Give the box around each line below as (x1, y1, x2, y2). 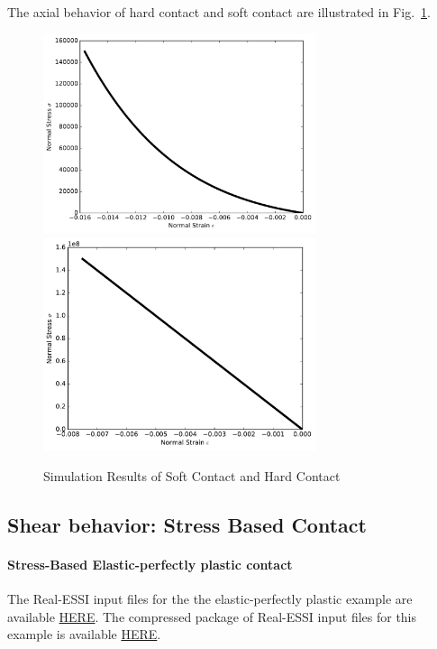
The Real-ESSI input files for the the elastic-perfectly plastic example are (7, 589, 413, 608)
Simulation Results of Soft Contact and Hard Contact (43, 466, 341, 485)
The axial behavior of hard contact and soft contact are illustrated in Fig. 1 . (7, 3, 431, 21)
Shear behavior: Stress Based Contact (7, 510, 367, 538)
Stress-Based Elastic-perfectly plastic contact (7, 554, 293, 573)
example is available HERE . (7, 625, 161, 644)
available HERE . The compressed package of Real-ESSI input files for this (7, 607, 417, 626)
